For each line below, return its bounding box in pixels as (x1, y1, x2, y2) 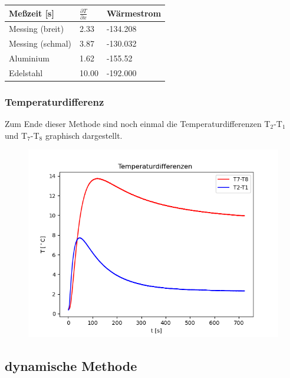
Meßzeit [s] (9, 6, 54, 19)
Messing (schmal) (9, 37, 71, 49)
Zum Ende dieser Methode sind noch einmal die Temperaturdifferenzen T (5, 117, 271, 129)
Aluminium (9, 51, 50, 64)
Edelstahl (9, 66, 43, 79)
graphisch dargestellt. (45, 129, 123, 141)
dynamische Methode (5, 357, 137, 375)
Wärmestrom (106, 6, 162, 19)
